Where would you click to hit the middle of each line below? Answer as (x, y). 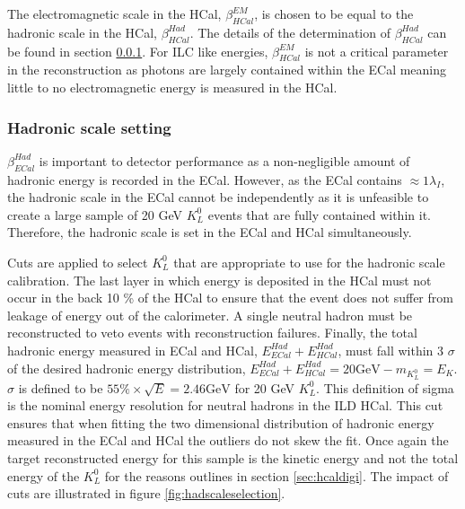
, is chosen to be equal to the (334, 13)
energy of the (44, 475)
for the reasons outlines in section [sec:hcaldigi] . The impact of (276, 475)
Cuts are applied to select (78, 262)
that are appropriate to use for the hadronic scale (309, 262)
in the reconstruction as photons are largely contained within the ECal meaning (227, 70)
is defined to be (61, 387)
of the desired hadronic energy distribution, (127, 368)
